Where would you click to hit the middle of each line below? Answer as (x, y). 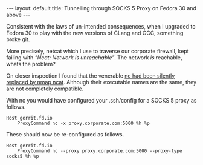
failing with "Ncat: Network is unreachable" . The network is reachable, (94, 58)
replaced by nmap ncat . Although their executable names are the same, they (101, 82)
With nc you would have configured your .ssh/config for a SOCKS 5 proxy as (101, 100)
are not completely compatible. (45, 89)
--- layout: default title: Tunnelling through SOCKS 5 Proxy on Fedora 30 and (101, 8)
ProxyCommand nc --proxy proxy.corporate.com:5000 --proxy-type (100, 151)
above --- (18, 15)
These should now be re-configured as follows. (65, 134)
